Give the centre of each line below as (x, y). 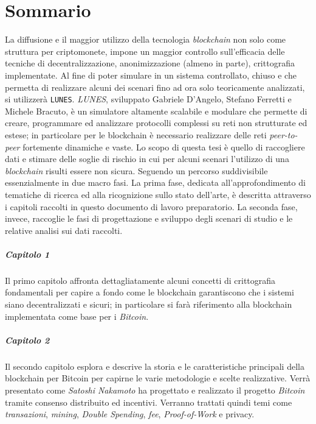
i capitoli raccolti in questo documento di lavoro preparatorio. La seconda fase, (151, 206)
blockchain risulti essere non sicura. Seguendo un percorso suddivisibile (136, 170)
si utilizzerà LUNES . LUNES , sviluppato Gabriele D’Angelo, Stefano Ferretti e (148, 99)
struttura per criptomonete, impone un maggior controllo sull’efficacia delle (145, 51)
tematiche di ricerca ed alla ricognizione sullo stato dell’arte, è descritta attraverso (158, 194)
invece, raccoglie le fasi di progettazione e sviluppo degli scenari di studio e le (149, 218)
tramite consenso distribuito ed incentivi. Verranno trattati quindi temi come (149, 402)
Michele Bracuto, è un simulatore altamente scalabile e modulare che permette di (156, 111)
